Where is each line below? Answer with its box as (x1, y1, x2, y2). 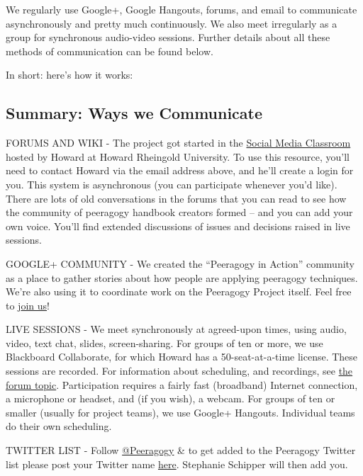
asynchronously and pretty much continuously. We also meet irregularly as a (6, 16, 337, 30)
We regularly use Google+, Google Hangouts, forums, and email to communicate (6, 2, 357, 16)
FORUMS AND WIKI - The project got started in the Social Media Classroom (6, 135, 351, 150)
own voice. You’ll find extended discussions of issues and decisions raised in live (6, 218, 350, 233)
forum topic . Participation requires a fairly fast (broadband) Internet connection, (6, 377, 358, 392)
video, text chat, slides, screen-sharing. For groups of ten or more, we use (6, 335, 323, 350)
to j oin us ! (6, 297, 50, 312)
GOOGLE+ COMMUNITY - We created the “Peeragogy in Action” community (6, 256, 355, 271)
